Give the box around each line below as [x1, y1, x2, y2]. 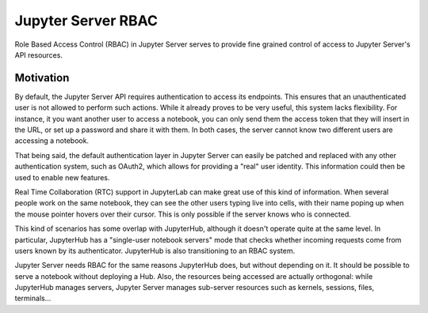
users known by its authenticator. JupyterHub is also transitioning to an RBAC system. [14, 246, 296, 255]
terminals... [14, 293, 52, 304]
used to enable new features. [14, 172, 110, 182]
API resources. [14, 50, 63, 59]
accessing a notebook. [14, 136, 90, 145]
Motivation [14, 71, 70, 85]
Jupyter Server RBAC [14, 12, 159, 29]
